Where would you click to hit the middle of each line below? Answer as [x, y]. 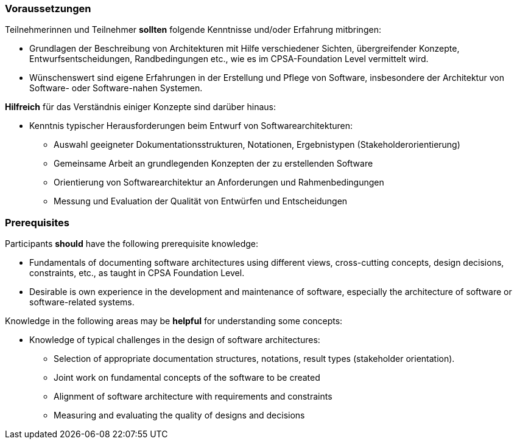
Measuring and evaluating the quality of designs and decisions [179, 415]
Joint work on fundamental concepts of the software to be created [187, 378]
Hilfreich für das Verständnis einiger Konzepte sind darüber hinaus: [141, 107]
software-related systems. [82, 302]
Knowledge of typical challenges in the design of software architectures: [175, 340]
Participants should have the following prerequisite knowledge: [132, 244]
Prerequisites [37, 222]
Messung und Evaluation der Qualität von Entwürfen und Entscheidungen [201, 201]
